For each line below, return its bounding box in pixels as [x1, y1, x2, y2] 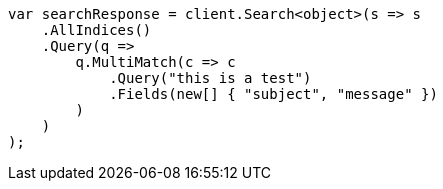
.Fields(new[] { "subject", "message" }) [109, 86, 438, 102]
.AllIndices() [41, 22, 152, 38]
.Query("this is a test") [109, 70, 312, 86]
